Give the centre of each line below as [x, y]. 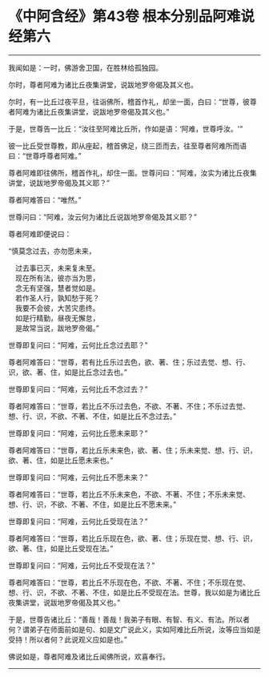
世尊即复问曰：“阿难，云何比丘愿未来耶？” [78, 433]
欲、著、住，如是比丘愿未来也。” [61, 460]
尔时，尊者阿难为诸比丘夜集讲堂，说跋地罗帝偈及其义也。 [103, 84]
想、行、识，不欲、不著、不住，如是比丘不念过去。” [92, 416]
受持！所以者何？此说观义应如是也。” [68, 639]
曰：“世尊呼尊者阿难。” [45, 155]
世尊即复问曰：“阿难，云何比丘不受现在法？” [82, 565]
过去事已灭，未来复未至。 [57, 268]
